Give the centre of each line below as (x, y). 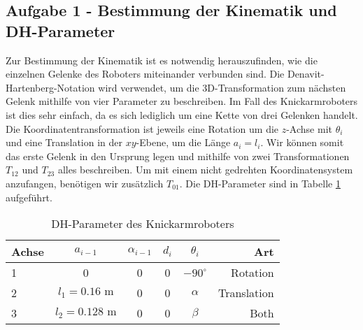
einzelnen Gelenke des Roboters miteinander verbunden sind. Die (145, 74)
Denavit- (306, 74)
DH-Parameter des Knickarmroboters (143, 224)
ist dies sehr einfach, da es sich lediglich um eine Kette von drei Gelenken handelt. (182, 114)
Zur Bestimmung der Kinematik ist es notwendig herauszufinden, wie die (162, 60)
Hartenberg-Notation (50, 87)
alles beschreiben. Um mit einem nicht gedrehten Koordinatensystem (205, 170)
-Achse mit (309, 128)
